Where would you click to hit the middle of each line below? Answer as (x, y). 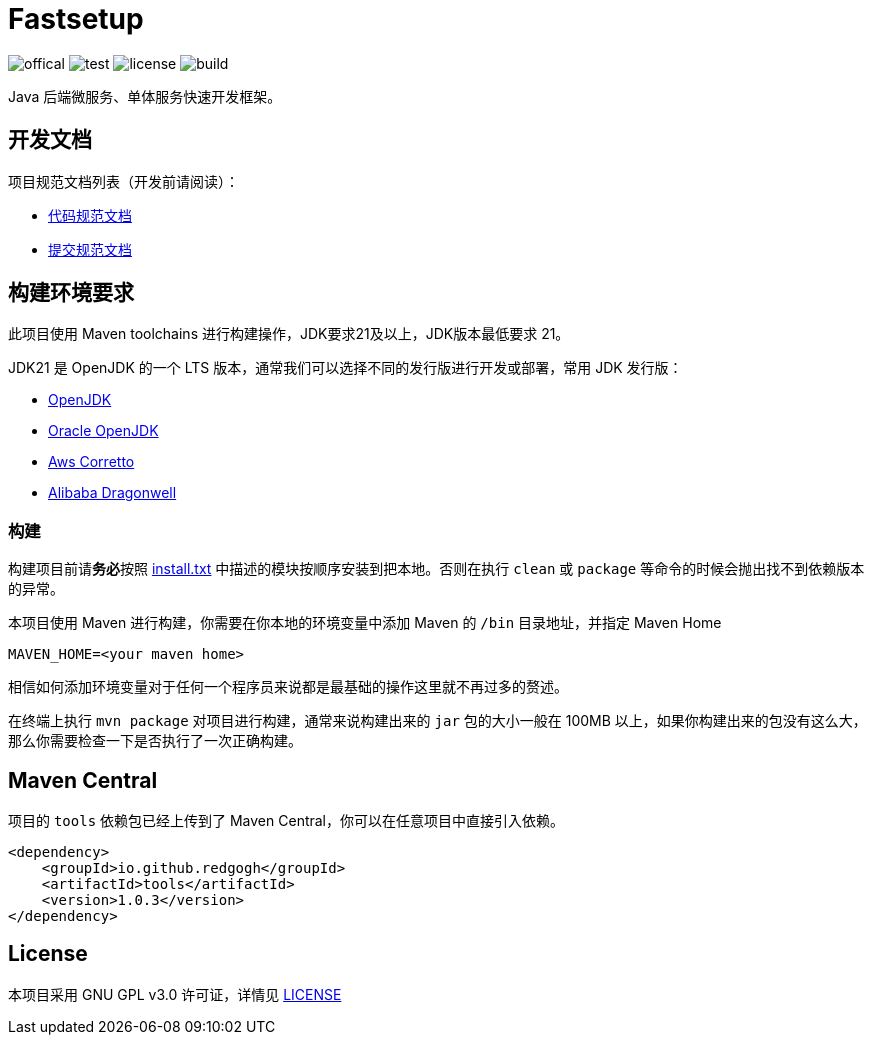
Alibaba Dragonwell (112, 493)
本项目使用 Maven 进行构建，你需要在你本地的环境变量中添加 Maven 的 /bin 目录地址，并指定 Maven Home (365, 623)
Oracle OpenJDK (103, 431)
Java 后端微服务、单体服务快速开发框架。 (145, 96)
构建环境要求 (71, 293)
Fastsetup (76, 19)
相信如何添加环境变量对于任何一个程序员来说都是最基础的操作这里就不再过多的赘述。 (288, 687)
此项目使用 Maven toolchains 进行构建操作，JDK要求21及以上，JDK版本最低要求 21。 (289, 334)
